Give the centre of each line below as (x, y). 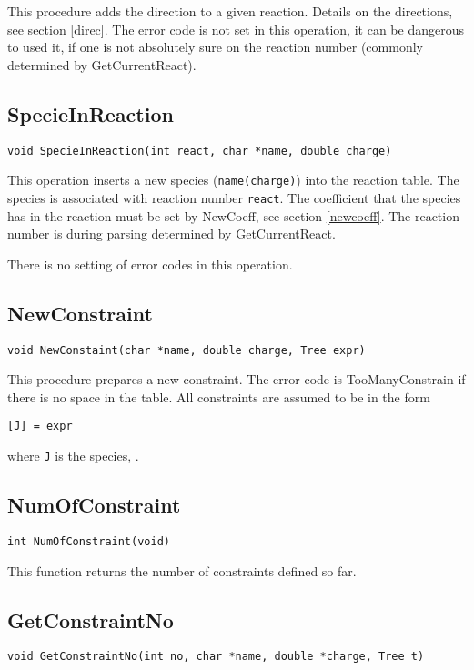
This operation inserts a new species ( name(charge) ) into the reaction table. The (233, 180)
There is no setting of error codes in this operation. (150, 264)
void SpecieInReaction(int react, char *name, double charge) (200, 151)
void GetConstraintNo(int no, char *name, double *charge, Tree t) (216, 657)
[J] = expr (40, 426)
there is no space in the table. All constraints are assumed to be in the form (219, 396)
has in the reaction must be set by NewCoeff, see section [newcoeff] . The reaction (233, 215)
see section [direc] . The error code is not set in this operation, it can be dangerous (236, 29)
